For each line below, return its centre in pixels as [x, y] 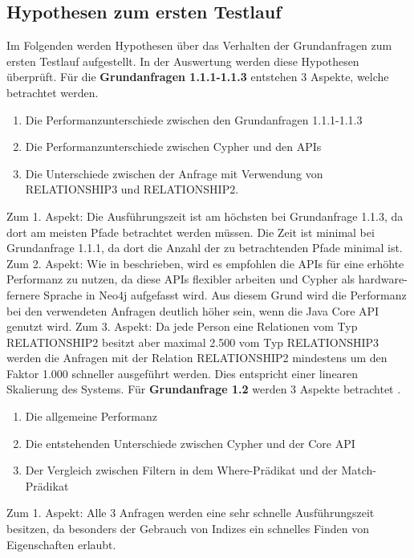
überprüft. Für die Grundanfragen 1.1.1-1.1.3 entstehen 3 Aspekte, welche [198, 77]
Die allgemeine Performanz [91, 416]
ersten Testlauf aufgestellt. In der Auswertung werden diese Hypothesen [183, 61]
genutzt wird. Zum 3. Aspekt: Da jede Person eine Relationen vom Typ [182, 326]
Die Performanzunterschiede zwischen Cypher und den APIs [173, 147]
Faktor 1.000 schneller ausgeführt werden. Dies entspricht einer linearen [183, 373]
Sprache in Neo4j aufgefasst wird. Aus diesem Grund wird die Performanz [225, 294]
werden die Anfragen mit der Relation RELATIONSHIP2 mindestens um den [197, 358]
